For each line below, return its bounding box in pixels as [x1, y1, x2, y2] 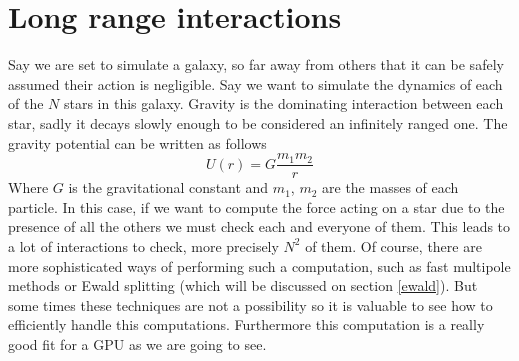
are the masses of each [322, 177, 459, 198]
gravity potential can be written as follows [8, 132, 267, 153]
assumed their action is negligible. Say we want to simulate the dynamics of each [8, 73, 503, 94]
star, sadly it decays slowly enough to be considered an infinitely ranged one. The [8, 112, 508, 133]
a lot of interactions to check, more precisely [8, 235, 279, 256]
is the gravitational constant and [68, 177, 269, 198]
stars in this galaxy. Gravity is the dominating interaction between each [63, 93, 504, 114]
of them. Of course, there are [305, 235, 482, 256]
